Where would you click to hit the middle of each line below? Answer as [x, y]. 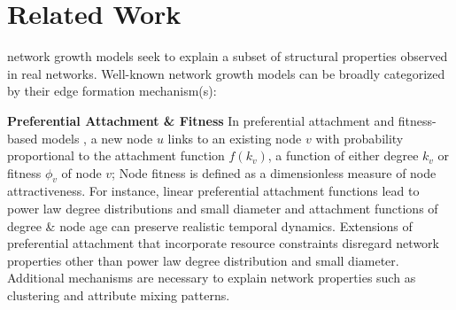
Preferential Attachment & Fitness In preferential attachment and [201, 120]
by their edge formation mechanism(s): [112, 91]
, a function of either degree [343, 155]
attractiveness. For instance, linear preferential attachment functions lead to [213, 191]
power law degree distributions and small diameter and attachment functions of [223, 209]
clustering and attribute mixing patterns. [119, 295]
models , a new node [97, 138]
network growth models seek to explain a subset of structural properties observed [228, 56]
